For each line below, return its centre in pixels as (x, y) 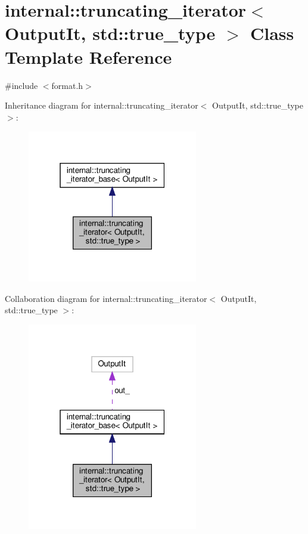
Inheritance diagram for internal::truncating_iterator (102, 105)
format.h (67, 85)
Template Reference (88, 56)
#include (21, 85)
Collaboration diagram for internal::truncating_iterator (106, 298)
